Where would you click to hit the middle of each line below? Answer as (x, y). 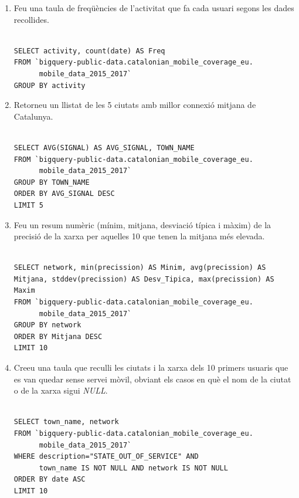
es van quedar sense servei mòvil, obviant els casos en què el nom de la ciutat (152, 379)
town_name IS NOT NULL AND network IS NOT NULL (133, 468)
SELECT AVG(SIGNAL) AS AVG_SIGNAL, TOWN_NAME (104, 148)
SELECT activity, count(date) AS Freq (89, 51)
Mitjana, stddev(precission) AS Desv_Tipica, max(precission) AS (144, 279)
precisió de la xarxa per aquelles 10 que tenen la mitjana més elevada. (139, 236)
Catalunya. (33, 116)
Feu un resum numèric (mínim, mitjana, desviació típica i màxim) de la (142, 224)
